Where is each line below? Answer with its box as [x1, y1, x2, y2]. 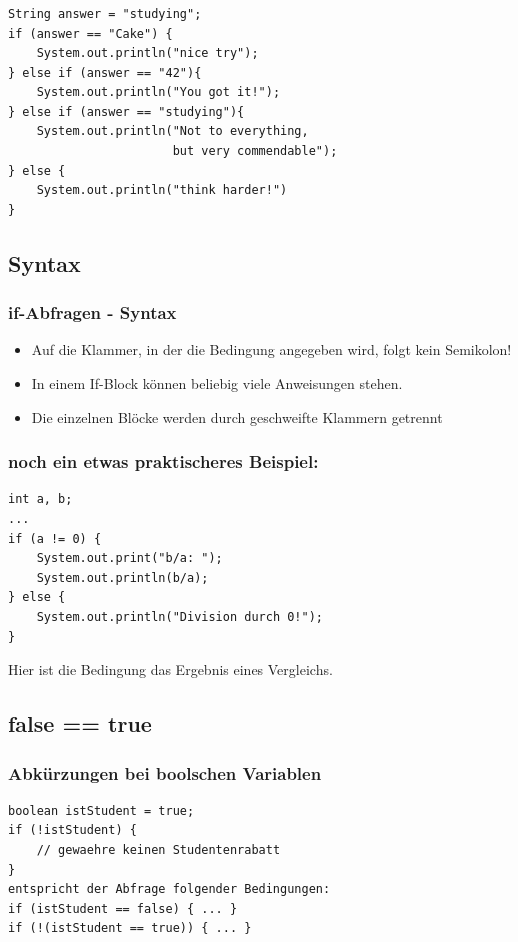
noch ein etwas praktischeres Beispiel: [8, 449, 319, 474]
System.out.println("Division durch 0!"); [36, 610, 323, 625]
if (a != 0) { [8, 531, 102, 546]
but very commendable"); [172, 144, 338, 159]
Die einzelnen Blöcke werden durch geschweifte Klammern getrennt [31, 406, 443, 427]
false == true [8, 708, 152, 739]
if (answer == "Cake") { [8, 26, 173, 41]
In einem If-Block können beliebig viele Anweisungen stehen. [31, 373, 403, 394]
